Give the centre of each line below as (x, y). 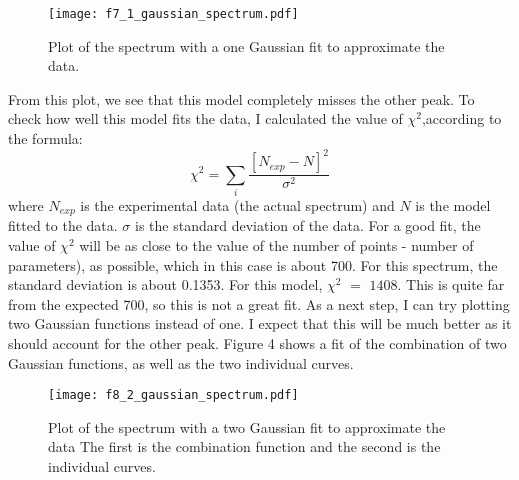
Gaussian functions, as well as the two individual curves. (181, 362)
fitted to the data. (63, 225)
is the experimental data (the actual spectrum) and (237, 204)
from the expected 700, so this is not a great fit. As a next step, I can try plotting (259, 303)
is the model (453, 204)
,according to (461, 118)
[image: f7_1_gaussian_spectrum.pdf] (173, 14)
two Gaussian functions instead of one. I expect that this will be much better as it (260, 323)
